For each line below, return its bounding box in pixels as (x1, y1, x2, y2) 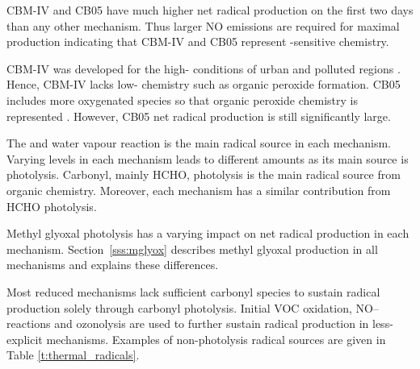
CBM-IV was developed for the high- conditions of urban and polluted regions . (6, 60, 401, 77)
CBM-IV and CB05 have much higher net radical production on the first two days (6, 2, 414, 18)
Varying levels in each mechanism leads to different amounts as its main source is (6, 150, 409, 167)
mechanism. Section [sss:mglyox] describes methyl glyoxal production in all (6, 240, 378, 257)
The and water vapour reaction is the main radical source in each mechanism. (6, 135, 391, 151)
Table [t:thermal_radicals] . (6, 346, 140, 363)
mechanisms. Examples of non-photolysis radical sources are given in (46, 330, 386, 347)
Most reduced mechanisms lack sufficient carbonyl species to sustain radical (6, 283, 380, 300)
